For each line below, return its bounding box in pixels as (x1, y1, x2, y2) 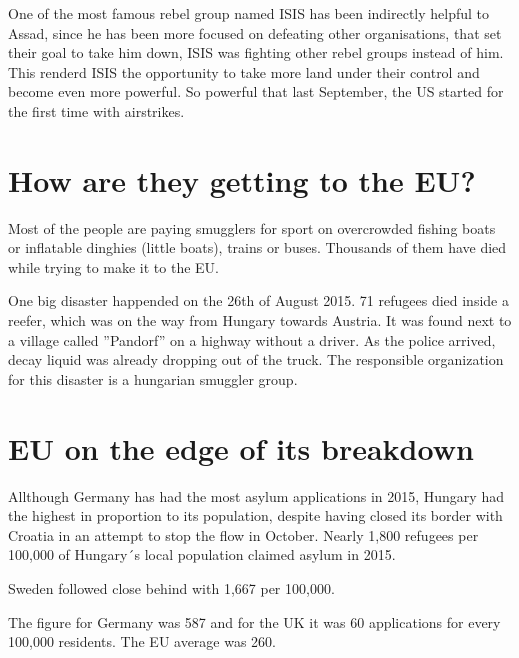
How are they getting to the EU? (8, 159, 476, 200)
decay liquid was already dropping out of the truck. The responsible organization (8, 349, 504, 370)
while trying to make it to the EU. (8, 256, 220, 277)
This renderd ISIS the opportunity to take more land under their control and (8, 61, 480, 82)
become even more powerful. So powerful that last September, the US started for (8, 81, 504, 102)
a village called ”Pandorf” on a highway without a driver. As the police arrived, (8, 329, 496, 350)
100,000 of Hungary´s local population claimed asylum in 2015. (8, 544, 396, 565)
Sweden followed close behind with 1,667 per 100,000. (8, 577, 335, 598)
